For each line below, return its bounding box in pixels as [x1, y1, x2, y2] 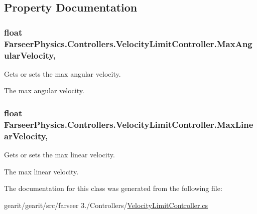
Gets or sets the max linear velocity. [4, 149, 115, 160]
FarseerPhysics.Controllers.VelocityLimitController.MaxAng [4, 37, 252, 50]
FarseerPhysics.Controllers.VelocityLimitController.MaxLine [4, 118, 253, 130]
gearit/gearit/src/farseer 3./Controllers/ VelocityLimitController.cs [4, 199, 208, 210]
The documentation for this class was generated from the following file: [4, 183, 222, 193]
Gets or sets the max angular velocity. [4, 68, 121, 79]
